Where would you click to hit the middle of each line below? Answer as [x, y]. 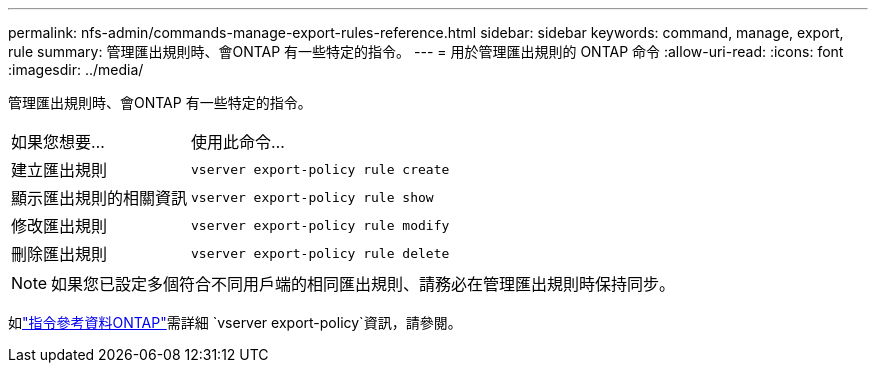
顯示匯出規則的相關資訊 [99, 198]
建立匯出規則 [59, 170]
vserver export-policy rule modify [320, 225]
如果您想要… [58, 142]
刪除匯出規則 [59, 254]
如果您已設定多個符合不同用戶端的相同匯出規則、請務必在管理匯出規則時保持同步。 [363, 284]
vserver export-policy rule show [312, 197]
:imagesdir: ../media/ [76, 69]
